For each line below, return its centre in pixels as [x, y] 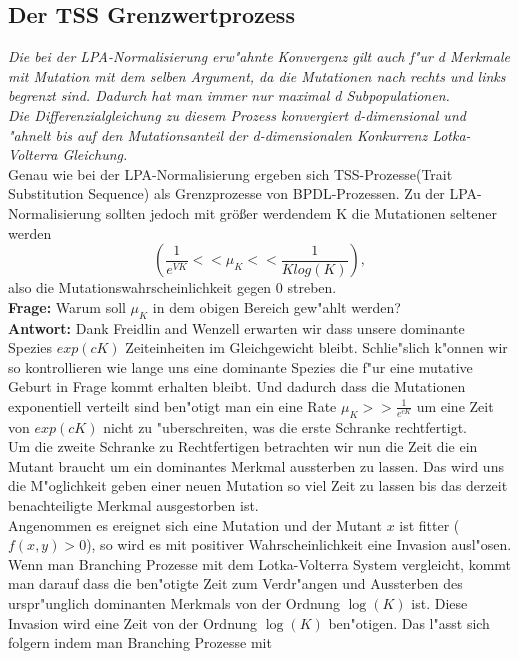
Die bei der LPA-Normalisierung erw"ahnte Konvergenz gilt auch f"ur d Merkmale [259, 56]
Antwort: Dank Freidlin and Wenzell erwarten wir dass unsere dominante [236, 327]
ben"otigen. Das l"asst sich [409, 622]
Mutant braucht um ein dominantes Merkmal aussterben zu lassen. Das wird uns [256, 465]
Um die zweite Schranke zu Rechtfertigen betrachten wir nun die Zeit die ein [243, 446]
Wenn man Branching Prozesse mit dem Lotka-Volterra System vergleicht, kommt [260, 563]
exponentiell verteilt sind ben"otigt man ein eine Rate [172, 405]
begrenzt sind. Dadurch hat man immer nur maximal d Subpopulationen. [229, 95]
